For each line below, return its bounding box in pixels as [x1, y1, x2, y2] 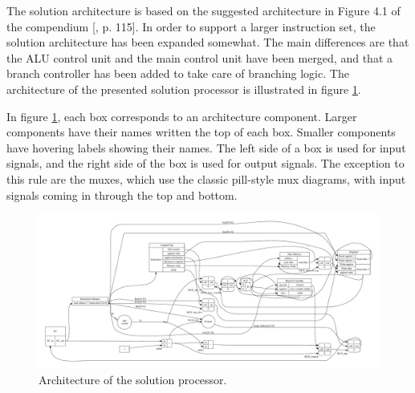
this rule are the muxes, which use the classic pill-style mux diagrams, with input [6, 170, 406, 187]
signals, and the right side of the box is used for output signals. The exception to [6, 155, 405, 172]
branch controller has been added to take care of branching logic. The [6, 65, 349, 82]
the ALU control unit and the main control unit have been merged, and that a [6, 49, 393, 66]
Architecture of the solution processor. [39, 371, 227, 387]
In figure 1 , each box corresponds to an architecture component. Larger [6, 107, 357, 124]
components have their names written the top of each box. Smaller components [6, 124, 396, 140]
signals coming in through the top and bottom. [6, 186, 238, 203]
